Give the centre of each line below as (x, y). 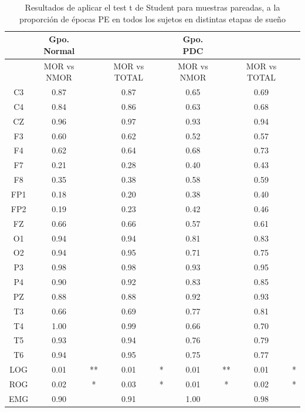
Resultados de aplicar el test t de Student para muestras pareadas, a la (152, 7)
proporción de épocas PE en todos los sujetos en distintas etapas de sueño (152, 19)
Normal (59, 50)
